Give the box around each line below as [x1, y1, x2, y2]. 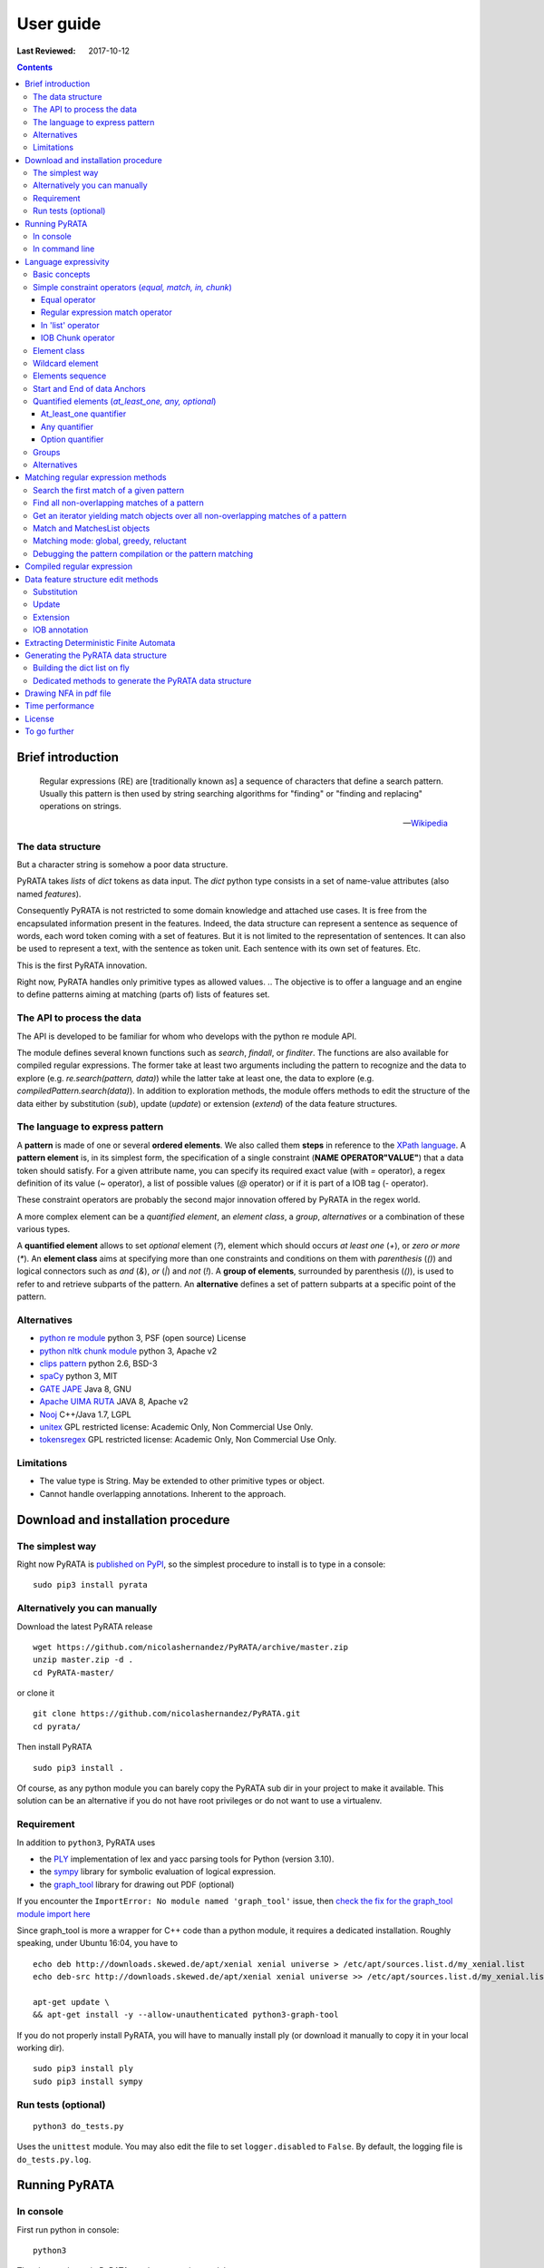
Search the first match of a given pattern [33, 484, 185, 495]
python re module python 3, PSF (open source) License [39, 1333, 247, 1344]
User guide [16, 14, 102, 34]
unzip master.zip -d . [33, 1655, 134, 1665]
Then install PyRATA [16, 1742, 92, 1753]
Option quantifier [41, 434, 104, 445]
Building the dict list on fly [33, 662, 131, 673]
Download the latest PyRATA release [16, 1620, 153, 1632]
